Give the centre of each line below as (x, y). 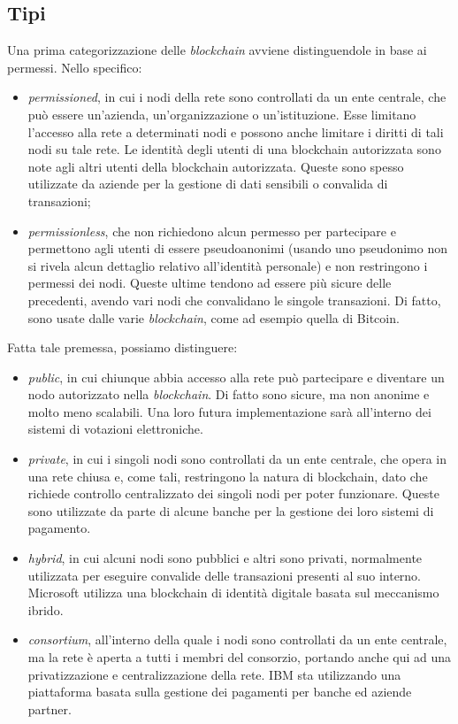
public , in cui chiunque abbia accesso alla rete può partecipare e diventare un (236, 377)
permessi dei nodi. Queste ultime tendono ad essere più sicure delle (210, 283)
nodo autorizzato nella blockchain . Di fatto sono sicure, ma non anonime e (229, 394)
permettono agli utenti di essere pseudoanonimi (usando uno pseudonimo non (237, 248)
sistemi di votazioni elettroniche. (115, 429)
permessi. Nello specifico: (75, 67)
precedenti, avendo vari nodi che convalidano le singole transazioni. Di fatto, (234, 300)
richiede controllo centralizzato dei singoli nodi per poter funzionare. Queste (233, 493)
